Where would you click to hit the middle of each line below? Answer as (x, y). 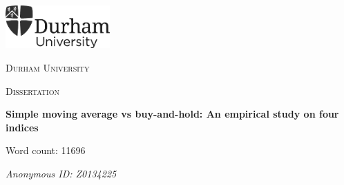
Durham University (48, 68)
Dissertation (32, 90)
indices (22, 127)
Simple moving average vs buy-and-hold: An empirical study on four (172, 114)
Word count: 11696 (46, 150)
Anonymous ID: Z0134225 (61, 174)
